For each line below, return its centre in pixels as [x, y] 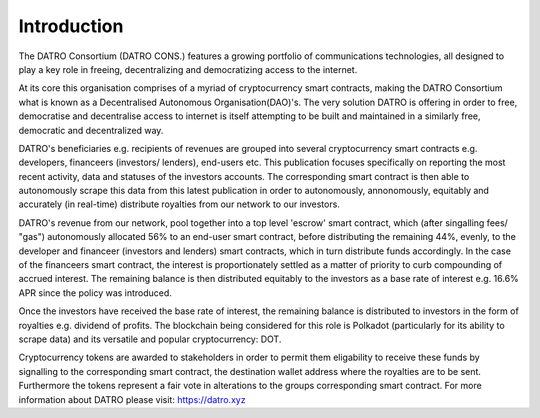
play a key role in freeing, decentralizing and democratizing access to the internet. [188, 69]
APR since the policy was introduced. [95, 292]
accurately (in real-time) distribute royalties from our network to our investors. [179, 204]
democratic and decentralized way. [91, 130]
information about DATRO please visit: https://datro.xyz [132, 399]
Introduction [71, 26]
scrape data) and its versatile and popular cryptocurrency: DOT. [150, 339]
